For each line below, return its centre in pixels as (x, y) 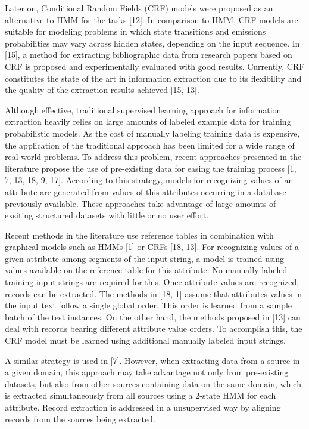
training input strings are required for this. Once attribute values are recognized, (152, 282)
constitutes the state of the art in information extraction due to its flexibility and (153, 78)
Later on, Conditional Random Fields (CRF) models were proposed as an (139, 8)
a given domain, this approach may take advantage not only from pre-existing (147, 372)
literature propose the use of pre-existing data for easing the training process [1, (151, 168)
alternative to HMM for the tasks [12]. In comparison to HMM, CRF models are (152, 19)
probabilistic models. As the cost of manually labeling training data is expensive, (152, 133)
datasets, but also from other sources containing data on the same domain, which (153, 383)
